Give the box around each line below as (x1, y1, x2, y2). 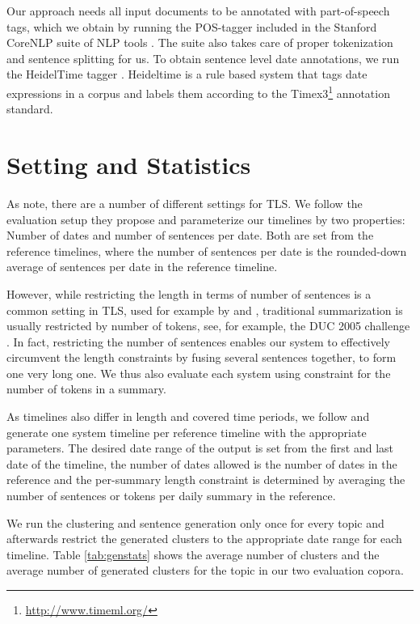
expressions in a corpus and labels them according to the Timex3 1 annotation (6, 82, 390, 101)
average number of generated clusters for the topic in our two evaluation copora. (6, 562, 404, 579)
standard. (6, 100, 53, 117)
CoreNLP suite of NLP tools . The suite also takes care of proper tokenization (6, 34, 393, 51)
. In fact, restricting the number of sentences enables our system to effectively (6, 333, 390, 350)
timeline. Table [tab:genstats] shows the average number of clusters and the (6, 545, 380, 562)
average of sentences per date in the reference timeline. (6, 258, 278, 275)
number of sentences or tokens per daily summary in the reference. (6, 487, 336, 504)
